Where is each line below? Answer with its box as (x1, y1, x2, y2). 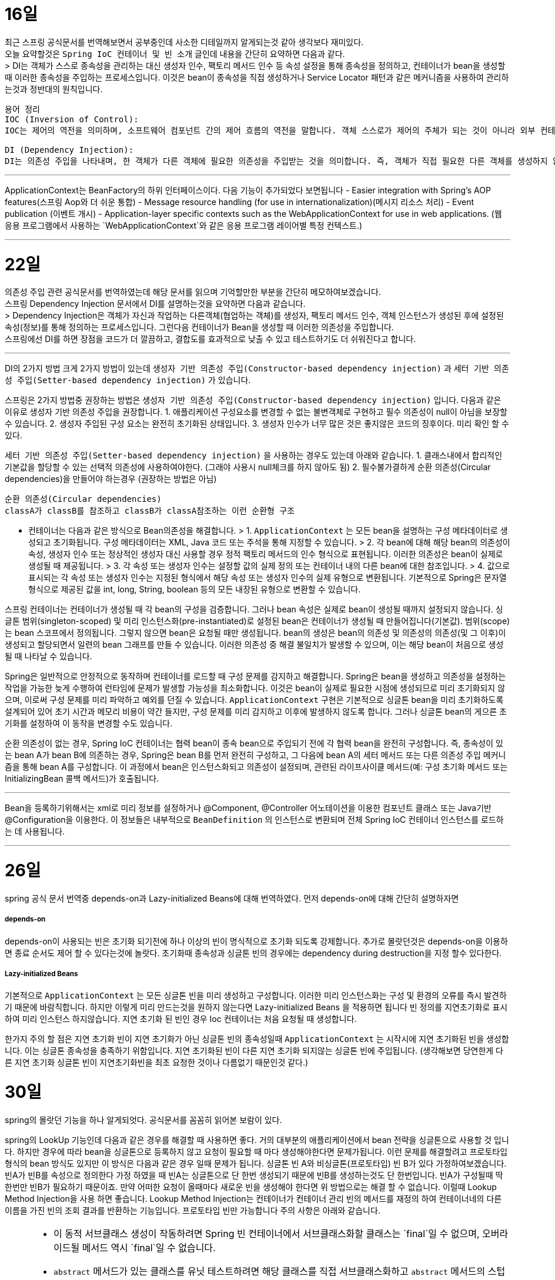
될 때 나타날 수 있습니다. (5, 651, 92, 662)
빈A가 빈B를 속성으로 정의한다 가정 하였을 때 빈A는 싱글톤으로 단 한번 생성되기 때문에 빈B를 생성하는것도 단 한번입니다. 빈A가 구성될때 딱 (5, 1170, 503, 1180)
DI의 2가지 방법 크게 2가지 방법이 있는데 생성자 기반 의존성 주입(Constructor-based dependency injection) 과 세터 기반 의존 (5, 363, 509, 374)
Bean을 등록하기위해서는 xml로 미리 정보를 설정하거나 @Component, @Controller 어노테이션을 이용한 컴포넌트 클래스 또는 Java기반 (5, 803, 492, 813)
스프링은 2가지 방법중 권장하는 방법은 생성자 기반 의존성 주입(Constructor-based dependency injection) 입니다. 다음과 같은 (5, 395, 501, 406)
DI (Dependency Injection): (5, 145, 134, 155)
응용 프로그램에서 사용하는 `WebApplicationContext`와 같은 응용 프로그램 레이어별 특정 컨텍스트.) (5, 220, 363, 230)
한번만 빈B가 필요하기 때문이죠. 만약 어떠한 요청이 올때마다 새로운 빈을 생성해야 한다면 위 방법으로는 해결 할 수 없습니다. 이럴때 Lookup (5, 1181, 497, 1192)
